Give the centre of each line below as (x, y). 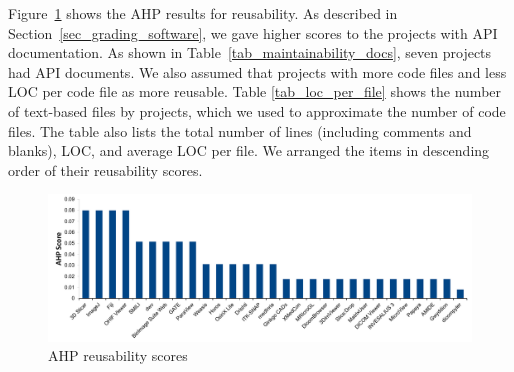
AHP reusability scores (118, 355)
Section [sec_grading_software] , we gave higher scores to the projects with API (253, 32)
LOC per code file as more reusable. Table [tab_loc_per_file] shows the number (255, 91)
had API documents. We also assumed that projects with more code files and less (257, 71)
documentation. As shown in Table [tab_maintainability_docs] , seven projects (250, 52)
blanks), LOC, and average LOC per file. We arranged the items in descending (249, 150)
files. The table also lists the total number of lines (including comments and (240, 130)
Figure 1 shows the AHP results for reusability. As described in (203, 13)
